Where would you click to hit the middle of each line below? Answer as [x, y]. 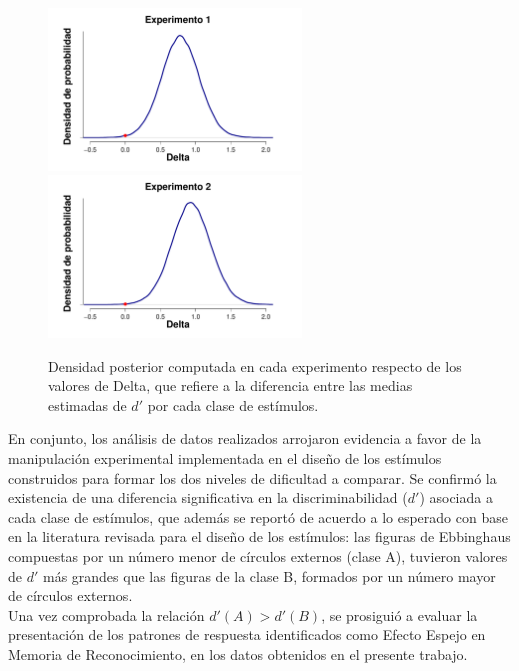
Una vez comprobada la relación [106, 614]
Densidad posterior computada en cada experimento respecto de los [255, 365]
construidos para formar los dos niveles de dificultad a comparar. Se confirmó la [252, 477]
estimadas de [87, 404]
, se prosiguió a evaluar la [399, 614]
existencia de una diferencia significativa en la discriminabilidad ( [208, 497]
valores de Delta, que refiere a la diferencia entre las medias [230, 385]
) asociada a [456, 497]
